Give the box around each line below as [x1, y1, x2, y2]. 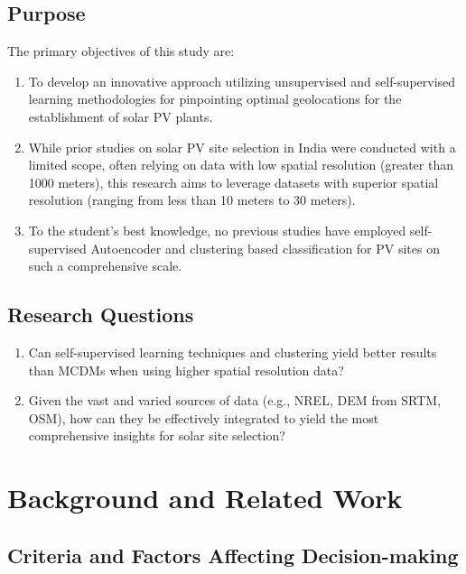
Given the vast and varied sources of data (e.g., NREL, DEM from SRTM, [28, 391, 442, 410]
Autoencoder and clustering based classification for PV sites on [90, 238, 440, 257]
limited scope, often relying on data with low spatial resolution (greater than [28, 155, 453, 174]
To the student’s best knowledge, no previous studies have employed [28, 220, 406, 239]
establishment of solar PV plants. [28, 106, 213, 125]
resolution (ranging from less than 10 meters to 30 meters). [28, 190, 356, 209]
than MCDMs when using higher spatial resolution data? [28, 360, 344, 379]
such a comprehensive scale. [28, 256, 182, 275]
